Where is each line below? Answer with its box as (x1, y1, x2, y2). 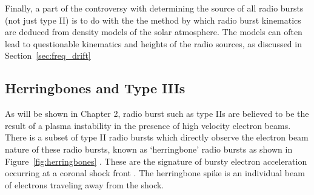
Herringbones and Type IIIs (5, 79, 185, 97)
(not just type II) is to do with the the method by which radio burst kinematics (5, 13, 301, 26)
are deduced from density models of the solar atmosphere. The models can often (5, 25, 302, 38)
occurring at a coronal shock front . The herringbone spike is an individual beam (5, 167, 305, 179)
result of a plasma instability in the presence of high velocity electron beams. (5, 119, 291, 131)
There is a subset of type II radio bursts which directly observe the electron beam (5, 131, 309, 144)
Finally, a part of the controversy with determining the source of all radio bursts (5, 2, 304, 14)
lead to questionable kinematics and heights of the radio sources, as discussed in (5, 37, 302, 50)
